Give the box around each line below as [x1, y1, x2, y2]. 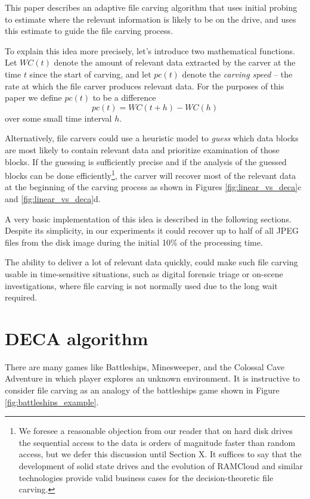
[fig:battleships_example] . [5, 395, 99, 408]
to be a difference [92, 91, 156, 104]
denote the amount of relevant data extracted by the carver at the [54, 56, 296, 69]
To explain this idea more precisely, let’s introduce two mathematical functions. [5, 44, 295, 57]
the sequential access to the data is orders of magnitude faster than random [18, 436, 296, 448]
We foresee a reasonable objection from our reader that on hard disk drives [18, 424, 293, 437]
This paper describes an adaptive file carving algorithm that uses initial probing [5, 1, 297, 13]
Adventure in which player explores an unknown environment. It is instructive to [5, 372, 300, 385]
